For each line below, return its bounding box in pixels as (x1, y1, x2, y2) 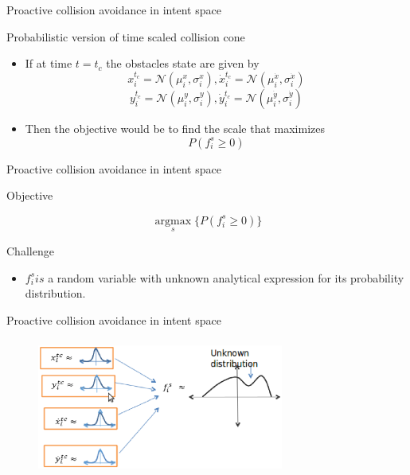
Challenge (6, 243, 54, 259)
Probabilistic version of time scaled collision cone (6, 28, 245, 45)
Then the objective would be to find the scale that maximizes (25, 120, 325, 136)
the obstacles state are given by (106, 55, 260, 72)
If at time (25, 55, 72, 72)
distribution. (25, 285, 86, 302)
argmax (154, 215, 192, 227)
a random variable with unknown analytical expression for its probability (48, 269, 404, 286)
